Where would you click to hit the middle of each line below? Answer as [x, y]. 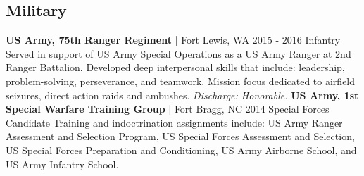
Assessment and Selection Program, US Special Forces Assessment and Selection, [180, 136]
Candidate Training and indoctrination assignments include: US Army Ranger [174, 122]
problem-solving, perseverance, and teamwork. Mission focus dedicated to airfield [181, 81]
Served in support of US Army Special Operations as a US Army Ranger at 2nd [178, 53]
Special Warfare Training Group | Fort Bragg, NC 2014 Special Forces [168, 109]
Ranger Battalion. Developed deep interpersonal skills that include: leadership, [175, 67]
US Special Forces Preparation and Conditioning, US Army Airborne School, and [181, 150]
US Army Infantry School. [62, 164]
